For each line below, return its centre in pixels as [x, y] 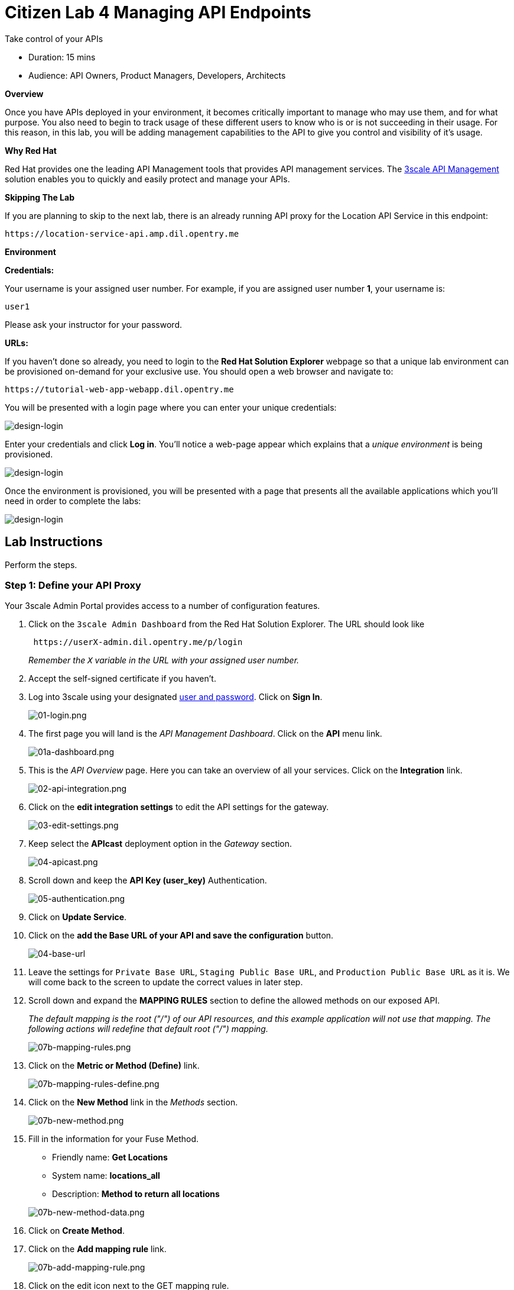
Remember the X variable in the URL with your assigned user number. [164, 660]
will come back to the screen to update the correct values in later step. [166, 982]
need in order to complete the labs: [73, 501]
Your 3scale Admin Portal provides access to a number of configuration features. [162, 606]
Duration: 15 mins [62, 57]
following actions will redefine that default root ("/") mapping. [148, 1029]
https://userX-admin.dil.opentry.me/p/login [138, 642]
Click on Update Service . [78, 917]
